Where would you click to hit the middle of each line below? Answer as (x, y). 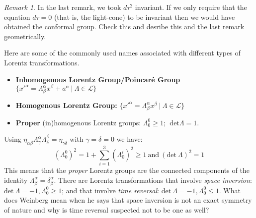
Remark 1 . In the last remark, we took (63, 7)
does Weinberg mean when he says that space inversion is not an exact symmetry (128, 200)
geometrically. (25, 36)
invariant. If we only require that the (191, 7)
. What (230, 190)
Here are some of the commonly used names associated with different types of (122, 53)
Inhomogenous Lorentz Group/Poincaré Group (98, 79)
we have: (129, 139)
